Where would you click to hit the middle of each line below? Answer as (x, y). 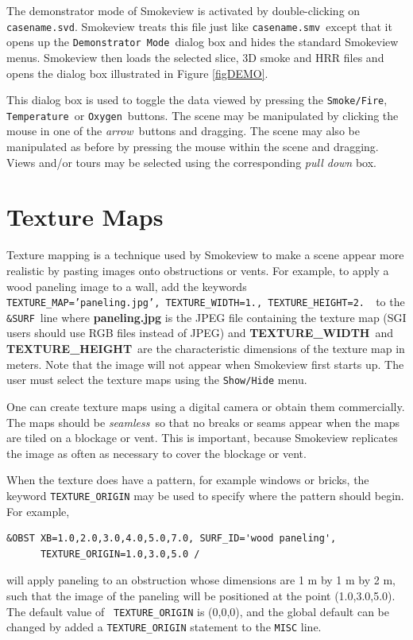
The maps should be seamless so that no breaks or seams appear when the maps (203, 422)
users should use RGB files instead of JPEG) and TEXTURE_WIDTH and (200, 333)
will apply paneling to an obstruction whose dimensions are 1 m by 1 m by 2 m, (201, 580)
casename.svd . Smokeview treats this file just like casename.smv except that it (199, 26)
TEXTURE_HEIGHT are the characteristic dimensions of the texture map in (206, 349)
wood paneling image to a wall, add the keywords (127, 286)
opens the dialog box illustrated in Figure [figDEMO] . (137, 73)
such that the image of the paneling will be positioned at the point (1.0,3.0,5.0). (201, 595)
